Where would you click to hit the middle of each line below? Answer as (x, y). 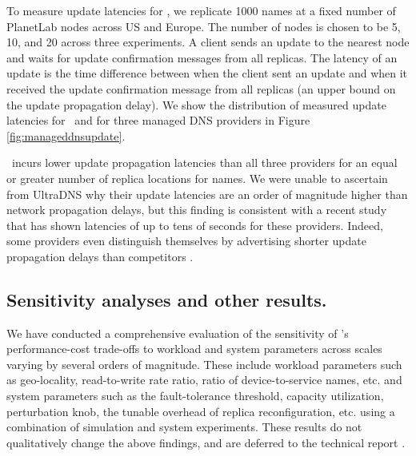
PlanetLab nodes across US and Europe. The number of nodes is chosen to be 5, (204, 26)
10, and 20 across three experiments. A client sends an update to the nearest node (208, 42)
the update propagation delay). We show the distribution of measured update (196, 104)
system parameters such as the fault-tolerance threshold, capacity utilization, (195, 396)
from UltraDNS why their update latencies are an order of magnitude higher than (207, 194)
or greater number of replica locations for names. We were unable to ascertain (197, 178)
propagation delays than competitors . (100, 256)
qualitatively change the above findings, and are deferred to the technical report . (206, 442)
